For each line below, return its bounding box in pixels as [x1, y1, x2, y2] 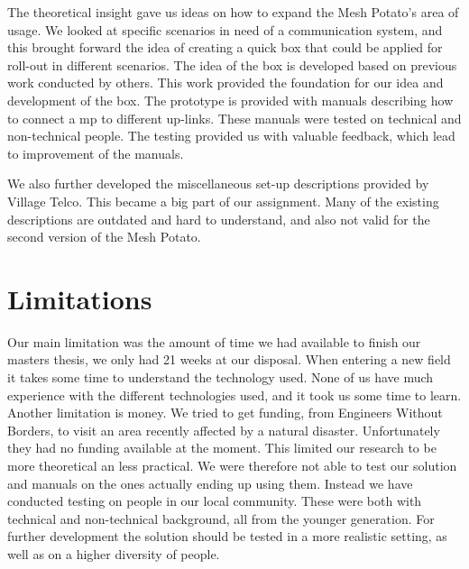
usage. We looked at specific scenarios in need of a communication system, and [7, 20, 443, 39]
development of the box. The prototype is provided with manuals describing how [7, 90, 454, 109]
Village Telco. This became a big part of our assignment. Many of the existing [7, 191, 439, 210]
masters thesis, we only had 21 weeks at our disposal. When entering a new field [7, 350, 451, 369]
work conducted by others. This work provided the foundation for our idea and [7, 73, 444, 92]
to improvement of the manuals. [7, 143, 184, 162]
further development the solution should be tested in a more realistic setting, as [7, 527, 447, 546]
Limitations [7, 280, 152, 317]
